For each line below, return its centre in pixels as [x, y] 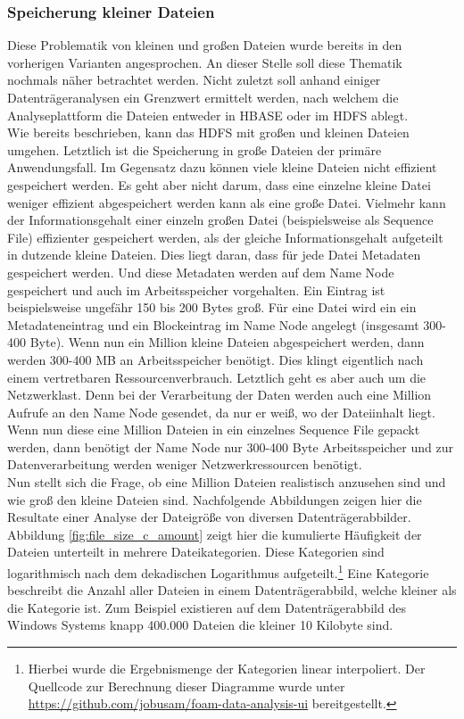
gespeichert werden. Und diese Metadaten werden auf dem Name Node [201, 272]
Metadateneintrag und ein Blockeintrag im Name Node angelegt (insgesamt [213, 324]
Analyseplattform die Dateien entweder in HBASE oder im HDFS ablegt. [208, 115]
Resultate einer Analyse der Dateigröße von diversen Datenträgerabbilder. [209, 517]
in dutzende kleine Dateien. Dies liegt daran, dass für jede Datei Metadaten [214, 255]
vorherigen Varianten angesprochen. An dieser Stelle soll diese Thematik [205, 62]
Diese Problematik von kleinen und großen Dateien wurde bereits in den [205, 45]
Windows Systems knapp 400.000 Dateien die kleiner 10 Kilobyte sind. [200, 625]
